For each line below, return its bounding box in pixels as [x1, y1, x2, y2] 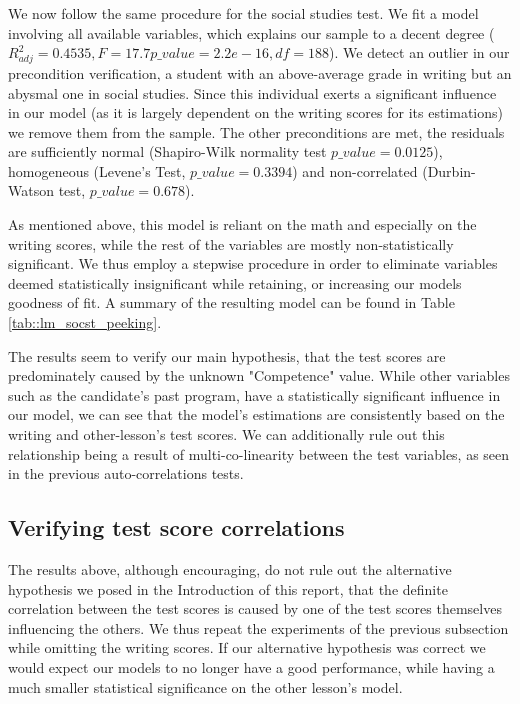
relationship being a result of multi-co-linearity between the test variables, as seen [8, 443, 510, 464]
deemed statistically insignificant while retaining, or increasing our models [8, 272, 462, 293]
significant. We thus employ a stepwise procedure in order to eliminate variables [8, 253, 498, 274]
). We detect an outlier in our [329, 42, 510, 63]
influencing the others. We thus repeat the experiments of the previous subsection [8, 617, 509, 638]
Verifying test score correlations [8, 512, 345, 543]
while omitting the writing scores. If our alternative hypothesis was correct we [8, 637, 486, 658]
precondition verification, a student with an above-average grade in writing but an [8, 62, 512, 83]
